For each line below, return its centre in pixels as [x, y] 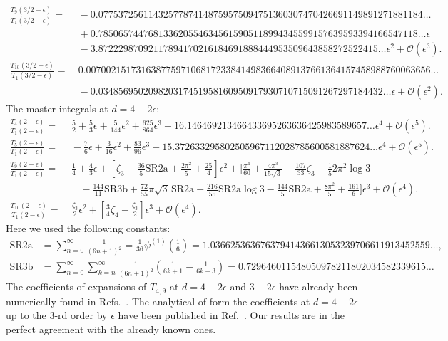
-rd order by [81, 315]
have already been [319, 287]
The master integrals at [57, 109]
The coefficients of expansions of [76, 287]
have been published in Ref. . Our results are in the [231, 315]
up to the [26, 315]
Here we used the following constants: [88, 228]
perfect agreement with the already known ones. [111, 329]
